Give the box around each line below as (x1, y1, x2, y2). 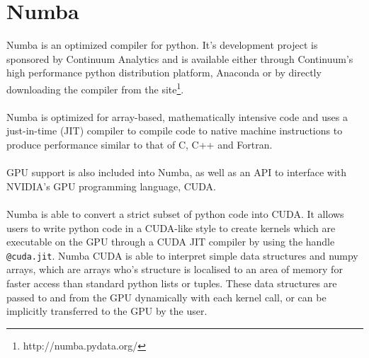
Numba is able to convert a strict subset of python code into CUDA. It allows (6, 206, 344, 221)
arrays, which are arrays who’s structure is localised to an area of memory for (6, 262, 343, 277)
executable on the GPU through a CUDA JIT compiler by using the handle (6, 234, 335, 249)
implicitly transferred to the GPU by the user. (6, 304, 208, 318)
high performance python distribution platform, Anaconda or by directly (6, 65, 322, 80)
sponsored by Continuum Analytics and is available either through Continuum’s (6, 51, 353, 66)
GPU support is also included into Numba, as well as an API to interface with (6, 165, 347, 180)
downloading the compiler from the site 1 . (6, 79, 184, 96)
